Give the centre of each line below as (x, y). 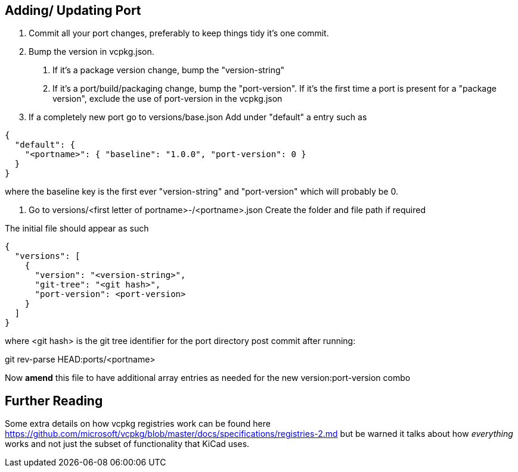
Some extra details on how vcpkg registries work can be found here (138, 424)
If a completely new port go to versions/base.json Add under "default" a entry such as (198, 117)
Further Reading (54, 401)
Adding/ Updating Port (73, 10)
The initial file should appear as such (77, 229)
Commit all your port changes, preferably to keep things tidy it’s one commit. (179, 33)
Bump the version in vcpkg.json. (91, 52)
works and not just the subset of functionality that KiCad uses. (127, 444)
